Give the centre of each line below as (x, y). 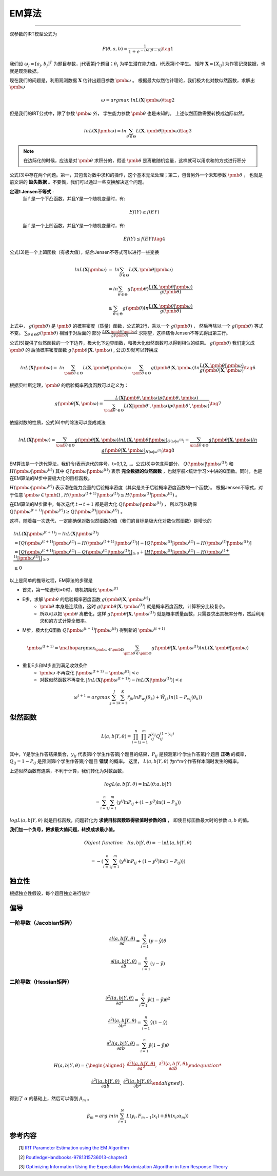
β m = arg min (103, 1117)
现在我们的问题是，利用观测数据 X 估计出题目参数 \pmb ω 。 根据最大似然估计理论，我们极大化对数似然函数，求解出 (132, 80)
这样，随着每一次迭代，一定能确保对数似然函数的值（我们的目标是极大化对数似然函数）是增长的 (111, 521)
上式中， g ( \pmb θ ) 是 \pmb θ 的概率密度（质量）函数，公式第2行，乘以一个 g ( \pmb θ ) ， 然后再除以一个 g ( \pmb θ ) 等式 (136, 326)
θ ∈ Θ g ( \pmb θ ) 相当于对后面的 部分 (64, 334)
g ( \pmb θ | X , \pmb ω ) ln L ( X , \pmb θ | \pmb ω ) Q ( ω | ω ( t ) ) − (132, 440)
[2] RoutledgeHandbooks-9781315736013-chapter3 (73, 1157)
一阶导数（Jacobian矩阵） (42, 923)
